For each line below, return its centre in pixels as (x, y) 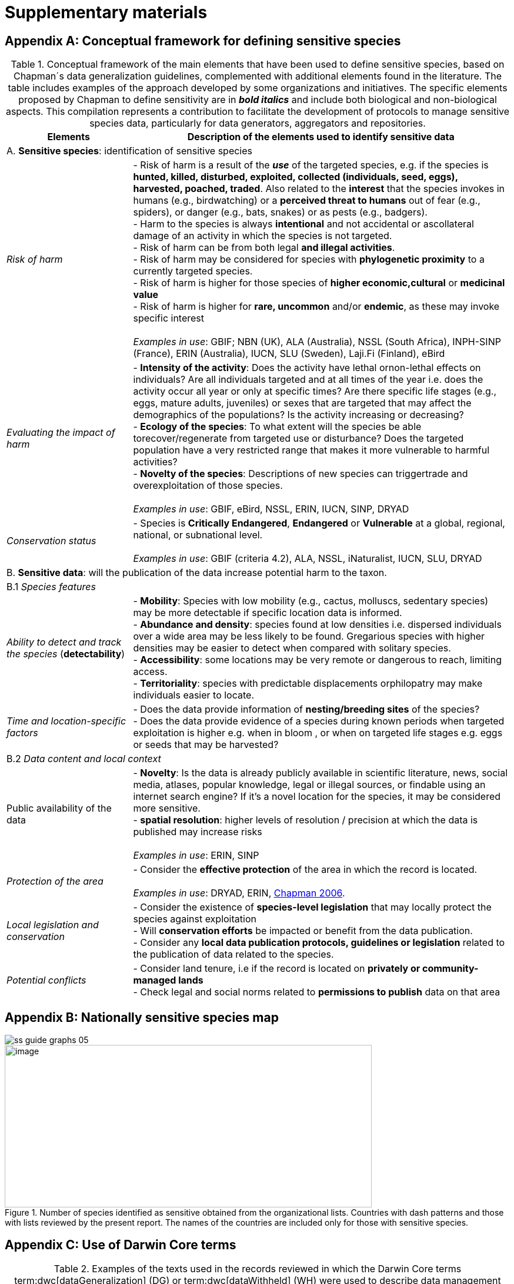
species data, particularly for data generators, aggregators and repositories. (258, 123)
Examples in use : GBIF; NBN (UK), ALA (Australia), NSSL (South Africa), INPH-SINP (317, 342)
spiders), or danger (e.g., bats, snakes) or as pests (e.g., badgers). (280, 212)
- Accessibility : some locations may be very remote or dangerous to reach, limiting (317, 660)
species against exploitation (195, 919)
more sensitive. (167, 808)
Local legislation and (53, 925)
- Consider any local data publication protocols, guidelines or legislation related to (319, 943)
